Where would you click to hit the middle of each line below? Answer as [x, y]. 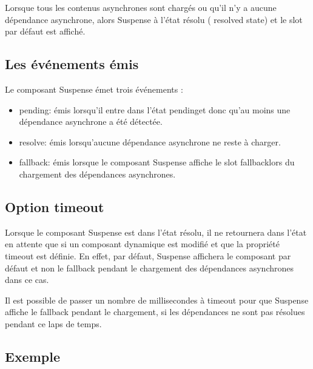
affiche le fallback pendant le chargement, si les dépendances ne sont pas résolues [155, 312]
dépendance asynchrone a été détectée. [91, 121]
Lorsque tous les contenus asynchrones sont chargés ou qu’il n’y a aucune [141, 7]
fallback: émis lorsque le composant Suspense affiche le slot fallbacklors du [157, 162]
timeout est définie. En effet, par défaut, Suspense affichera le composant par [148, 255]
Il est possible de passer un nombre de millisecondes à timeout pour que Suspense [157, 300]
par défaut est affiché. [45, 31]
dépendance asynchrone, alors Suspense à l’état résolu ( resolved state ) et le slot [154, 19]
